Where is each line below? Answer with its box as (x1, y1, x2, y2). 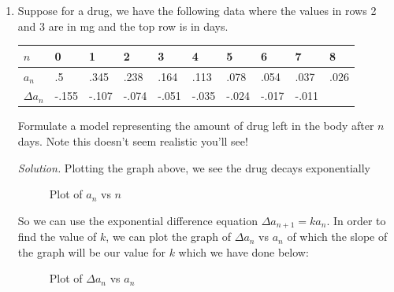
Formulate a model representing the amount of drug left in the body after (17, 117, 374, 134)
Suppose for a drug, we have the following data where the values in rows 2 (17, 2, 377, 18)
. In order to (326, 212, 386, 228)
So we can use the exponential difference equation (17, 212, 258, 228)
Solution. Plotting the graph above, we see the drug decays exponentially (17, 159, 370, 176)
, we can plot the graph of (106, 228, 232, 245)
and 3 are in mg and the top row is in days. (17, 17, 229, 34)
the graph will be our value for (17, 243, 165, 260)
